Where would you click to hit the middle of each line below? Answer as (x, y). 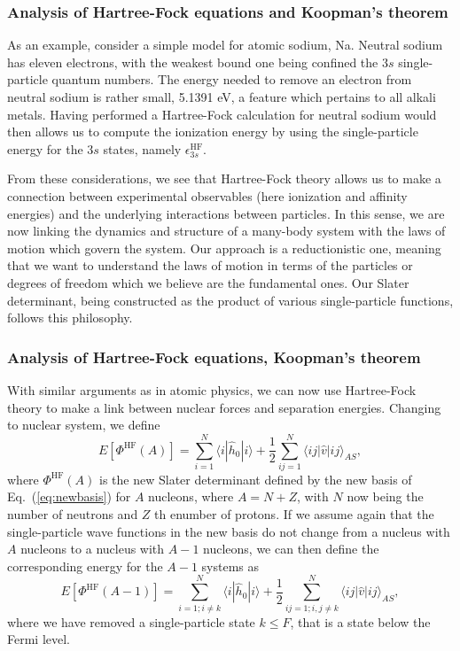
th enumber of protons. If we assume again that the (294, 514)
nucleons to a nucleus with (93, 549)
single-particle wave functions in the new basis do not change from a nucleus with (229, 531)
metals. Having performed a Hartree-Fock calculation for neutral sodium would (222, 114)
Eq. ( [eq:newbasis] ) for (69, 496)
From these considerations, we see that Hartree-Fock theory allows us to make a (224, 178)
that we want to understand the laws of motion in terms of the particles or (210, 265)
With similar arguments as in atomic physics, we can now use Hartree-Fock (212, 389)
